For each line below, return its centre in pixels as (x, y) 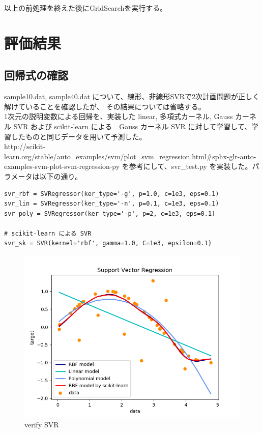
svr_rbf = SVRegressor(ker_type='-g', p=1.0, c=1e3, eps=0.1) (112, 194)
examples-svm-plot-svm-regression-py (62, 166)
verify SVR (42, 424)
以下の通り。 (61, 176)
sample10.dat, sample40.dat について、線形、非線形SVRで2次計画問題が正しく (132, 96)
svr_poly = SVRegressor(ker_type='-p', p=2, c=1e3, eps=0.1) (110, 213)
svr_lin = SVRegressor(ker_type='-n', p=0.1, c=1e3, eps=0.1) (112, 204)
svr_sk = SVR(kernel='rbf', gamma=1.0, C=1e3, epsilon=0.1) (108, 243)
